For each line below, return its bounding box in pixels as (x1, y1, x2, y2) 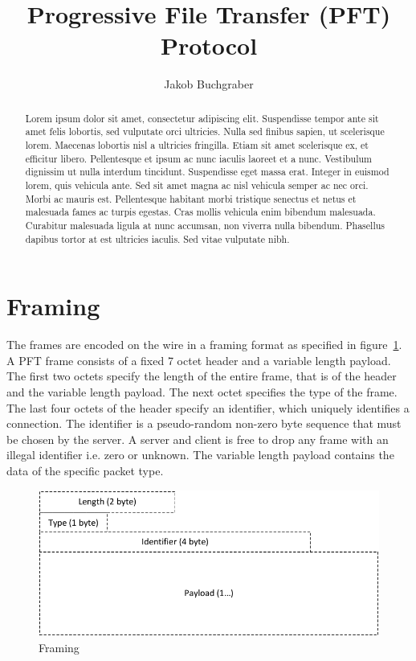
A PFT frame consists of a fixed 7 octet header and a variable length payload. (6, 351, 391, 368)
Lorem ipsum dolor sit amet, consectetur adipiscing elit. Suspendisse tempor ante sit (25, 111, 379, 125)
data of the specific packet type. (6, 462, 164, 478)
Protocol (160, 29, 258, 62)
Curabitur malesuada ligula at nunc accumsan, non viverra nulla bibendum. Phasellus (25, 218, 385, 232)
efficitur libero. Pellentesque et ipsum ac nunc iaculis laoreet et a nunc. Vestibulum (25, 151, 373, 165)
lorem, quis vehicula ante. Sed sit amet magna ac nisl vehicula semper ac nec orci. (25, 178, 369, 191)
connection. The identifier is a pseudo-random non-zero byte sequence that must (6, 415, 402, 432)
